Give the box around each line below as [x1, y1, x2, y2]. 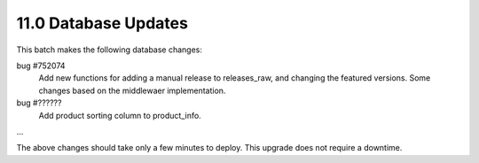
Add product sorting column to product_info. [38, 110, 201, 120]
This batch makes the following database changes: [16, 44, 203, 55]
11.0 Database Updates [16, 13, 188, 33]
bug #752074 [16, 60, 66, 71]
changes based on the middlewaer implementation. [38, 85, 226, 96]
